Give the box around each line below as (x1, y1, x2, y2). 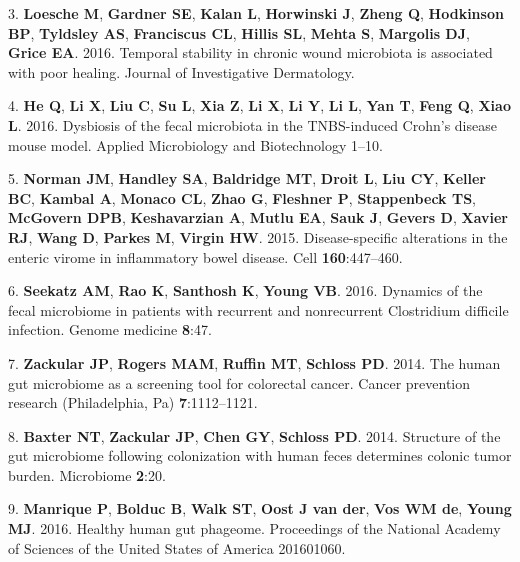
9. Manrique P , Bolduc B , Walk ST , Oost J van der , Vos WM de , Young (8, 498, 512, 519)
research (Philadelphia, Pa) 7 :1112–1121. (8, 392, 258, 413)
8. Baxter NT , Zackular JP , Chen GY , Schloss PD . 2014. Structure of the (8, 425, 501, 446)
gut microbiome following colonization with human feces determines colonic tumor (8, 445, 512, 466)
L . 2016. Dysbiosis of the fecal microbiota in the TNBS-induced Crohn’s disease (8, 114, 497, 135)
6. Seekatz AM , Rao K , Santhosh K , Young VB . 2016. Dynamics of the (8, 280, 483, 301)
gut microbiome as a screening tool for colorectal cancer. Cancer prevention (8, 372, 470, 393)
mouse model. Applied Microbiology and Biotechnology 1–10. (8, 134, 383, 155)
